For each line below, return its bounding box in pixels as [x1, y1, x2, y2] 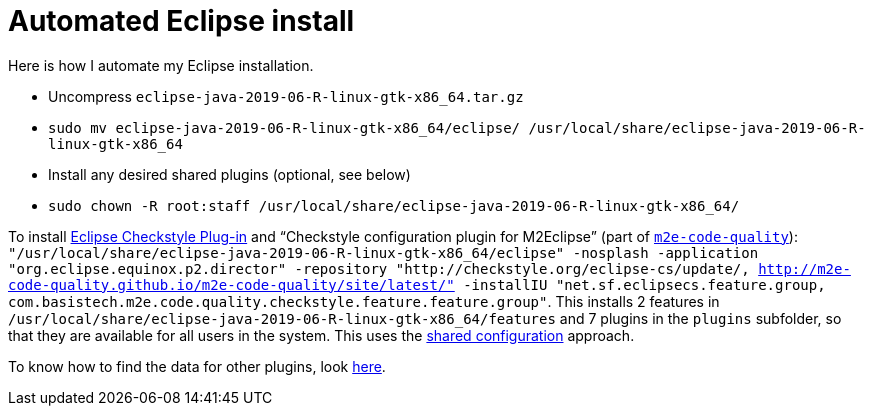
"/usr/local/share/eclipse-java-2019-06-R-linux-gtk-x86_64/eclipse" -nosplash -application [8, 244, 759, 261]
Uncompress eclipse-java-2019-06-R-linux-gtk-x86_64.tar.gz [48, 87, 524, 105]
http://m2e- [758, 260, 851, 277]
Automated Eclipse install [8, 4, 355, 38]
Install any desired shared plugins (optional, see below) [48, 165, 411, 183]
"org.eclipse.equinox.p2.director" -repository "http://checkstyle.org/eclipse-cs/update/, [8, 260, 750, 277]
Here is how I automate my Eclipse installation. [8, 56, 314, 74]
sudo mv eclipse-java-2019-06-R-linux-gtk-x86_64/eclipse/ [48, 119, 521, 136]
